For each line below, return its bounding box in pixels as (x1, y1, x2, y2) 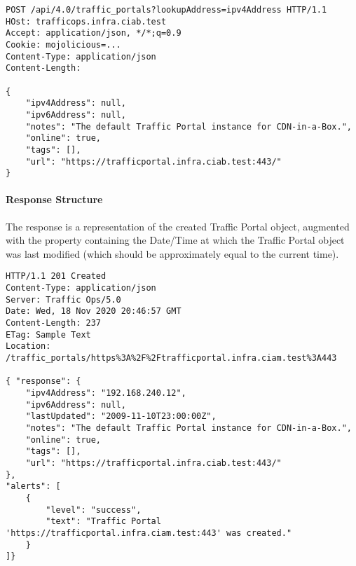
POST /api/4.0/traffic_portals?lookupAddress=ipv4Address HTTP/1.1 (6, 5, 327, 15)
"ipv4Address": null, (25, 98, 126, 109)
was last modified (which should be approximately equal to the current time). (6, 246, 339, 261)
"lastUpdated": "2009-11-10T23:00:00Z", (25, 411, 217, 422)
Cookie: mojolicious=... (6, 39, 121, 50)
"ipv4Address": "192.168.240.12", (25, 387, 186, 398)
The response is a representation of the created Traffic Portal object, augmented (6, 219, 350, 233)
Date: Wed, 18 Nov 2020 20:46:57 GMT (6, 306, 182, 317)
